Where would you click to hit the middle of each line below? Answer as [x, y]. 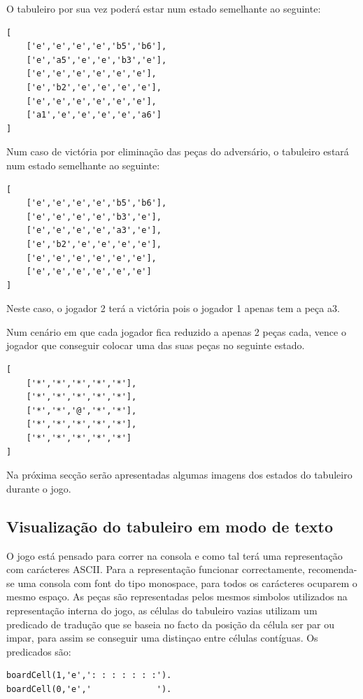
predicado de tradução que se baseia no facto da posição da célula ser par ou [171, 624]
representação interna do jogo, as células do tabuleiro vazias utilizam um [162, 610]
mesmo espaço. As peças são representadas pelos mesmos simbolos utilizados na [177, 596]
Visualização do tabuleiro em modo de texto [170, 526]
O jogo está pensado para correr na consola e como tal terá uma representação [175, 555]
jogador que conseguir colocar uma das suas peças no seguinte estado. [156, 345]
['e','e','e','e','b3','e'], [94, 217]
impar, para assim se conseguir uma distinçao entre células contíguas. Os [162, 638]
